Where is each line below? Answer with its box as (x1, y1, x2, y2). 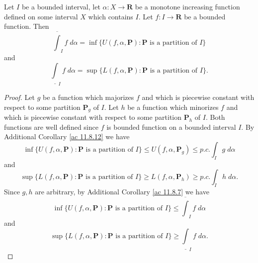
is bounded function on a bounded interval (106, 121, 236, 132)
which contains (88, 11, 133, 21)
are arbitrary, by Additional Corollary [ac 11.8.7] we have (35, 186, 209, 197)
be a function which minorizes (127, 101, 219, 112)
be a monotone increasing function (135, 1, 240, 11)
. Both (205, 112, 225, 122)
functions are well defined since (4, 121, 98, 132)
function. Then (4, 21, 49, 31)
